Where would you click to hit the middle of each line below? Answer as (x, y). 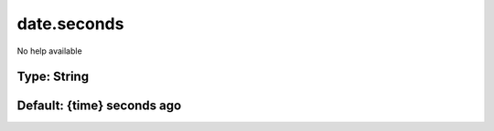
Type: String (53, 77)
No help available (49, 51)
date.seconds (70, 24)
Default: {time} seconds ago (99, 106)
